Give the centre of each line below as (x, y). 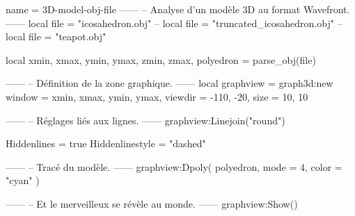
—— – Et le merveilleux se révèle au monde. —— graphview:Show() (152, 203)
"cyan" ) (23, 180)
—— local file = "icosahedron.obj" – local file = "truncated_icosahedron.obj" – (174, 23)
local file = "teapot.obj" (56, 36)
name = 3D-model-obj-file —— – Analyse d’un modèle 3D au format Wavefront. (178, 9)
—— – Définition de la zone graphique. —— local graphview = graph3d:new (169, 83)
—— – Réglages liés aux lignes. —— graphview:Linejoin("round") (145, 120)
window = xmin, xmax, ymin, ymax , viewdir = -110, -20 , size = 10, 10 (157, 96)
